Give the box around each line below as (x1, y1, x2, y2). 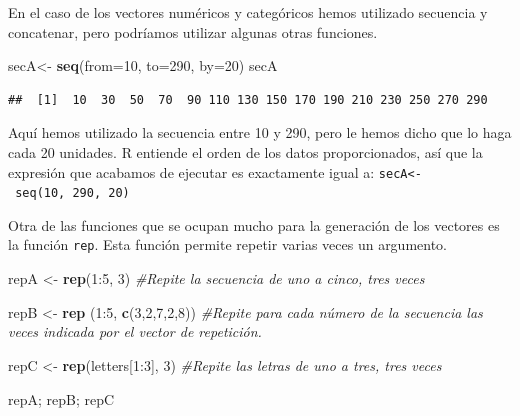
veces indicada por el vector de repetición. (8, 321, 262, 342)
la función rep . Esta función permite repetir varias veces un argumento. (8, 234, 448, 255)
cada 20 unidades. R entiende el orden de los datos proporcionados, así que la (8, 141, 483, 162)
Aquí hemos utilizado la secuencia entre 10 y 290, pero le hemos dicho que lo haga (8, 122, 512, 143)
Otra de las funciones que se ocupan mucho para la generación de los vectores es (8, 214, 500, 235)
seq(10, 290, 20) (15, 186, 130, 201)
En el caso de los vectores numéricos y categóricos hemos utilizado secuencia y (8, 2, 488, 22)
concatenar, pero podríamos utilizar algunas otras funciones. (8, 21, 378, 42)
